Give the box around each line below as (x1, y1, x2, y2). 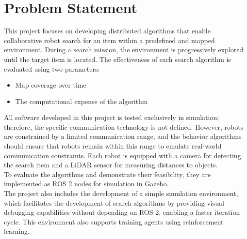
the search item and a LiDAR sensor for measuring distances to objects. (4, 160, 218, 170)
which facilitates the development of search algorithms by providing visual (4, 197, 224, 208)
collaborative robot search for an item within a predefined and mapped (4, 35, 215, 45)
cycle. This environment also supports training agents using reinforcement (4, 216, 224, 226)
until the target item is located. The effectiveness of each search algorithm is (4, 54, 231, 64)
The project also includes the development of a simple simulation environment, (4, 188, 238, 198)
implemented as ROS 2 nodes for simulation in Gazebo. (4, 179, 169, 189)
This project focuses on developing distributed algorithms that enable (4, 26, 211, 36)
